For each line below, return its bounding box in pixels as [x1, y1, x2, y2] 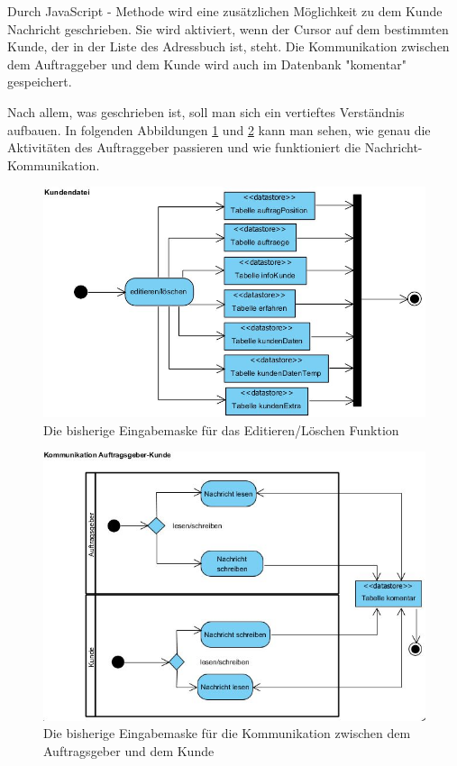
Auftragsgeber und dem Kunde [43, 741, 215, 760]
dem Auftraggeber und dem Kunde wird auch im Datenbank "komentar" [7, 54, 407, 73]
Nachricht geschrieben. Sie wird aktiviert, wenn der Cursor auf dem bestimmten [7, 19, 449, 38]
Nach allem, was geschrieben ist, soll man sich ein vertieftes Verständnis [7, 102, 405, 121]
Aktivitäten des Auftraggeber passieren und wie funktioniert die [7, 138, 361, 157]
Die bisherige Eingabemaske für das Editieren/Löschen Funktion [43, 420, 399, 439]
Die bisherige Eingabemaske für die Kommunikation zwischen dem [43, 724, 411, 743]
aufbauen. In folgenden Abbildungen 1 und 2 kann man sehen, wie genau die [7, 120, 431, 139]
